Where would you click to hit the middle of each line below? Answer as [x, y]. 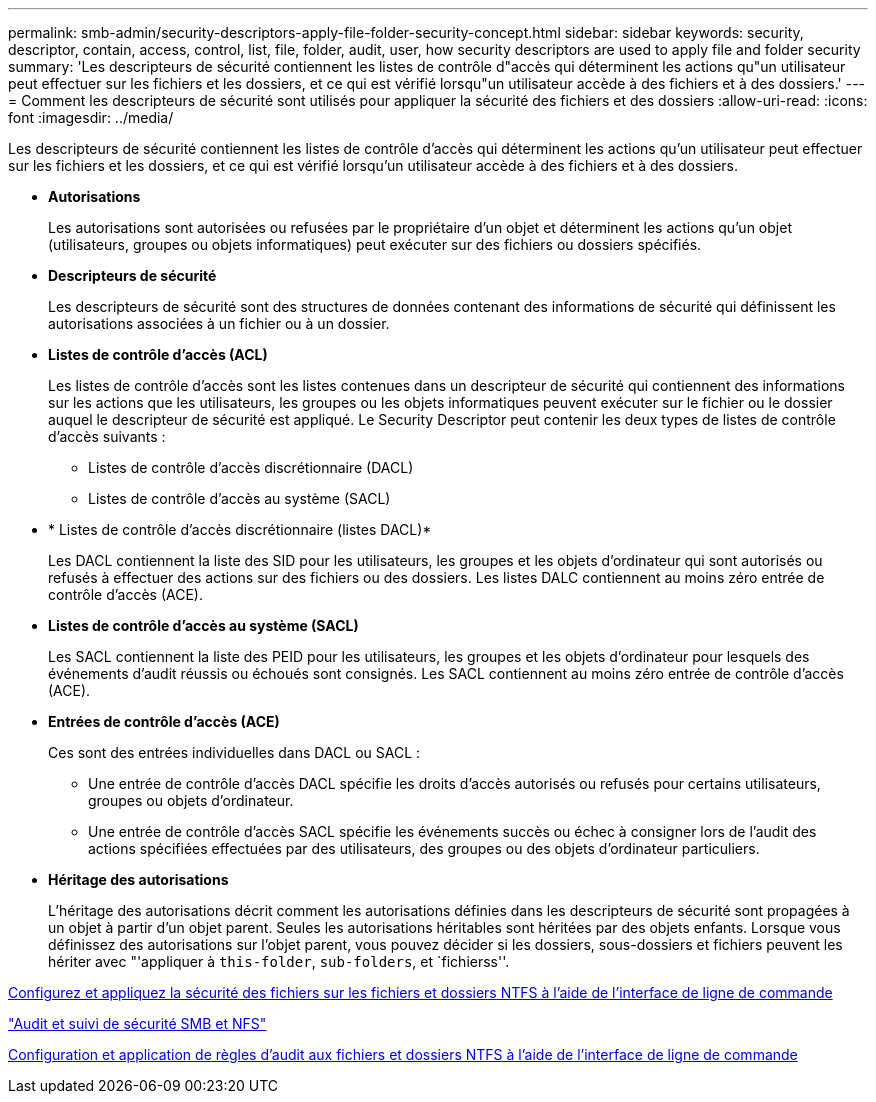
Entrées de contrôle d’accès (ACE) [164, 721]
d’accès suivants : [107, 436]
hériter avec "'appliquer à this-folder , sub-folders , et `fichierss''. [279, 961]
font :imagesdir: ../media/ [91, 117]
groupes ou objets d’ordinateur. [191, 800]
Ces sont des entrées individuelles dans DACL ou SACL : [234, 752]
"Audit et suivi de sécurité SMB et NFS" [137, 1023]
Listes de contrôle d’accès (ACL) [158, 354]
